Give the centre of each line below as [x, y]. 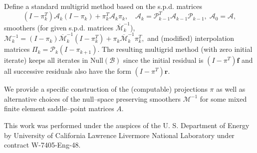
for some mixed [223, 98]
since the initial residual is [163, 60]
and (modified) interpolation [191, 38]
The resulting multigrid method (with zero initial [177, 49]
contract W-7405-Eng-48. [42, 145]
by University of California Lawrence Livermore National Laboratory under [119, 135]
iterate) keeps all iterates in [46, 60]
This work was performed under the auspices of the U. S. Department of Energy [127, 125]
